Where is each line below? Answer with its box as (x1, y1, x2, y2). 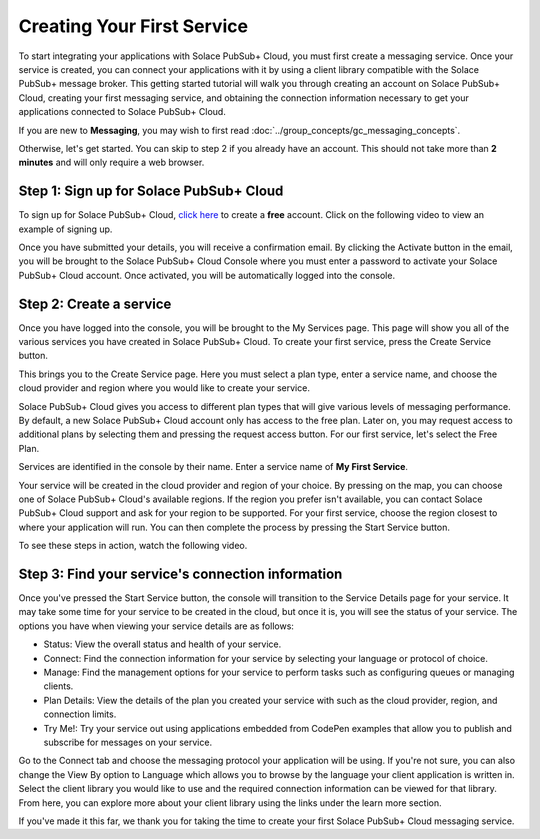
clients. (43, 680, 74, 692)
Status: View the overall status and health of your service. (43, 638, 282, 650)
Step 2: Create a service (18, 295, 172, 312)
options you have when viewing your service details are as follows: (18, 620, 295, 632)
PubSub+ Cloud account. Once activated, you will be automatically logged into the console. (18, 269, 395, 281)
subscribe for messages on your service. (43, 736, 213, 748)
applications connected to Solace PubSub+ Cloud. (18, 106, 227, 118)
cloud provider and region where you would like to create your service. (18, 382, 310, 394)
